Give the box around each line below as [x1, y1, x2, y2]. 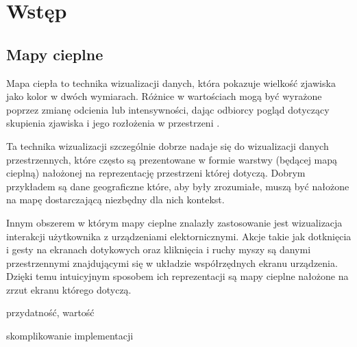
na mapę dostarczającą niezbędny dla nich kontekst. [6, 192, 225, 207]
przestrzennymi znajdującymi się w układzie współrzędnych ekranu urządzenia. [6, 255, 338, 270]
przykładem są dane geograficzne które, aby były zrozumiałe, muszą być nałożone [6, 179, 349, 193]
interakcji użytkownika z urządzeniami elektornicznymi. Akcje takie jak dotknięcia [6, 229, 352, 243]
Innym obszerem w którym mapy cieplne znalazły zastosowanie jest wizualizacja [6, 215, 343, 229]
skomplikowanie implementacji [6, 329, 134, 343]
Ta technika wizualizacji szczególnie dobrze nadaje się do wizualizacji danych [6, 138, 329, 153]
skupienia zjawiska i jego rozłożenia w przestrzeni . [6, 116, 220, 130]
